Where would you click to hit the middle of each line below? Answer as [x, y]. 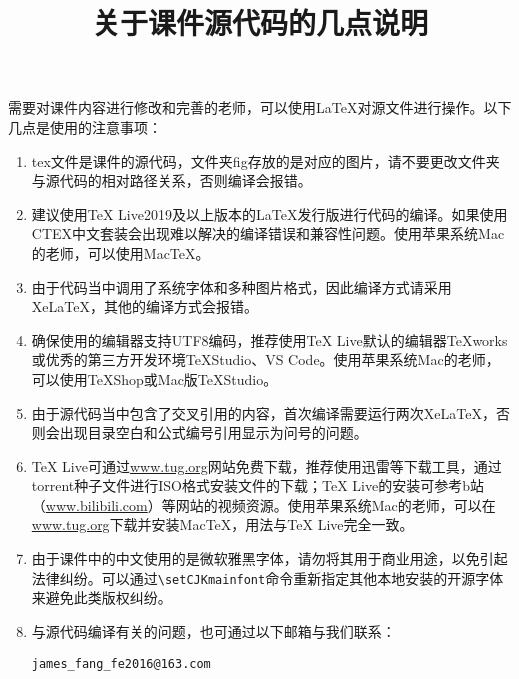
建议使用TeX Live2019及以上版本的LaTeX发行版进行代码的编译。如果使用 [269, 213]
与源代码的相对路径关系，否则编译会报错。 [171, 180]
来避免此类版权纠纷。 [101, 597]
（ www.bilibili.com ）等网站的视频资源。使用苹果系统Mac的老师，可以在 [263, 504]
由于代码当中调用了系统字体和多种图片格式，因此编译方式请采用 [241, 286]
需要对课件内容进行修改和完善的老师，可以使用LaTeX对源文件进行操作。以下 [260, 107]
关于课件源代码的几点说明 [259, 22]
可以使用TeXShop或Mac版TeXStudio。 [154, 378]
